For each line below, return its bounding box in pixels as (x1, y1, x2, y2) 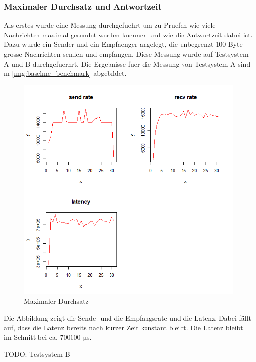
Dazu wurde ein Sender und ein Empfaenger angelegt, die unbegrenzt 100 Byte (4, 39, 243, 49)
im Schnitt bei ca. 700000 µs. (4, 332, 92, 342)
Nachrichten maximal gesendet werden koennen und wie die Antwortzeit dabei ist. (4, 29, 253, 39)
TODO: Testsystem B (4, 348, 70, 359)
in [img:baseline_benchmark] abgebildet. (4, 68, 127, 78)
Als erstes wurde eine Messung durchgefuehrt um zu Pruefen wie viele (4, 20, 216, 30)
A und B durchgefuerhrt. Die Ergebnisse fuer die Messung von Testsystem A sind (4, 58, 251, 69)
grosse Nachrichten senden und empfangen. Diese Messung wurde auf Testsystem (4, 49, 249, 59)
